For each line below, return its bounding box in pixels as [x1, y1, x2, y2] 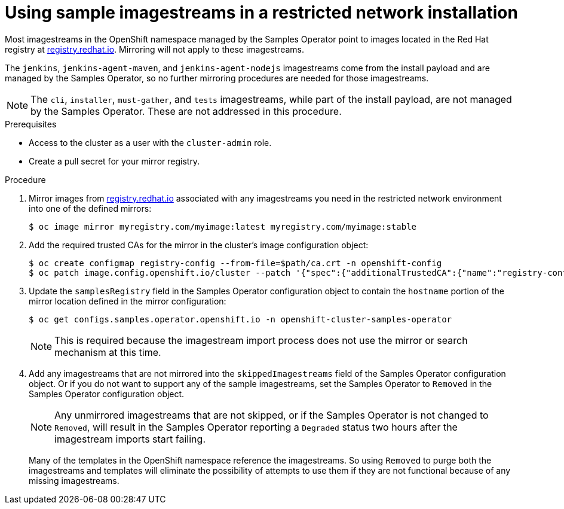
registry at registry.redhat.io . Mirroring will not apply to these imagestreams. [5, 44, 305, 54]
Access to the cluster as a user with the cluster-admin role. [29, 137, 272, 148]
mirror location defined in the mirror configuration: [29, 295, 226, 306]
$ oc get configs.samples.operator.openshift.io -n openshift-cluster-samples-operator [29, 314, 452, 324]
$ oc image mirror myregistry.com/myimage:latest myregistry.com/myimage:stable [29, 221, 417, 231]
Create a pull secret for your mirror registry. [29, 156, 200, 166]
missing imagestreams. [29, 475, 119, 486]
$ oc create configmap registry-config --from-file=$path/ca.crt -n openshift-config [29, 258, 442, 268]
